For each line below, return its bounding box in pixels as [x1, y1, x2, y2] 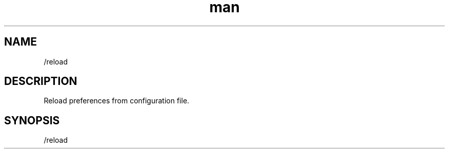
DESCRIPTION [4, 75, 77, 88]
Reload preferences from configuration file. [44, 96, 190, 105]
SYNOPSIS [4, 114, 60, 127]
